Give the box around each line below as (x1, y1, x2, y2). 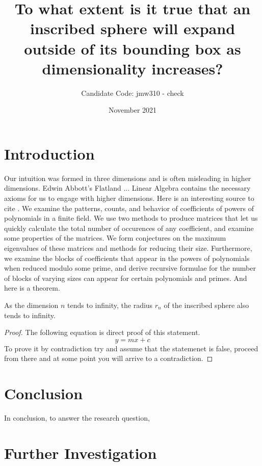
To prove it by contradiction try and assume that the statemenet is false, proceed (4, 343, 258, 353)
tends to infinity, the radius (67, 299, 153, 310)
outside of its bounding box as (24, 38, 241, 59)
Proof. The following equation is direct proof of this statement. (4, 327, 200, 338)
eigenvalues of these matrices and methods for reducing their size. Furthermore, (4, 242, 252, 253)
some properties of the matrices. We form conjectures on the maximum (4, 232, 226, 243)
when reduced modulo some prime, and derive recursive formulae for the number (4, 263, 256, 273)
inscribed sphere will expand (30, 18, 235, 39)
